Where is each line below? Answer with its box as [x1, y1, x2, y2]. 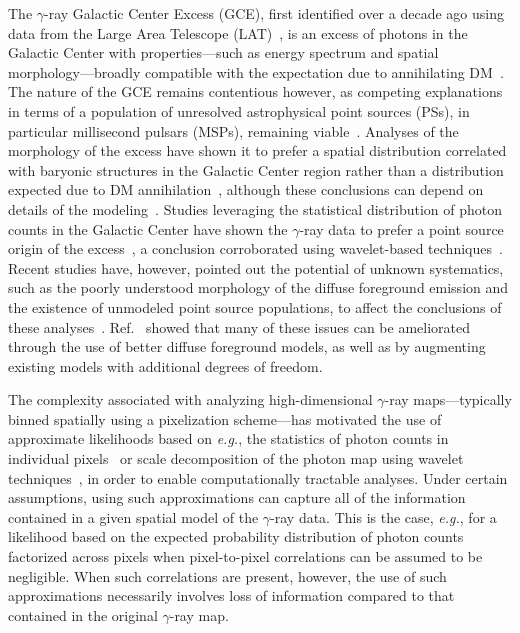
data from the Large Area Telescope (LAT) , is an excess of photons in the [8, 22, 468, 43]
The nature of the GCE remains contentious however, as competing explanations [8, 81, 503, 102]
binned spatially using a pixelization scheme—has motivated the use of [8, 408, 442, 429]
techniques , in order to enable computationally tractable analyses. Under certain [8, 467, 508, 488]
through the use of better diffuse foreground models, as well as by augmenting [8, 336, 486, 357]
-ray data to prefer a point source [299, 218, 504, 239]
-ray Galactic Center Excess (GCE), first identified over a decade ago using [44, 3, 504, 23]
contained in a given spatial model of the [8, 506, 259, 527]
